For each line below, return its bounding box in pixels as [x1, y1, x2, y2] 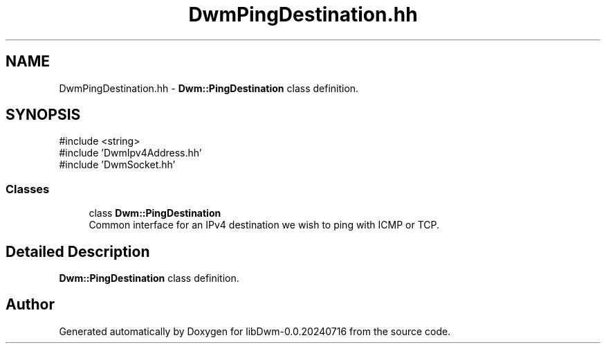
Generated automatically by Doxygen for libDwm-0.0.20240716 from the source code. [59, 325, 451, 337]
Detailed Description [6, 242, 150, 260]
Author [6, 296, 55, 314]
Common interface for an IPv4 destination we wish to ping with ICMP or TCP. [89, 219, 440, 231]
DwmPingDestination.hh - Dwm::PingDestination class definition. [59, 82, 359, 94]
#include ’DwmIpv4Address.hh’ [59, 147, 202, 159]
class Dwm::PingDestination [89, 207, 221, 220]
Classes [6, 181, 50, 196]
